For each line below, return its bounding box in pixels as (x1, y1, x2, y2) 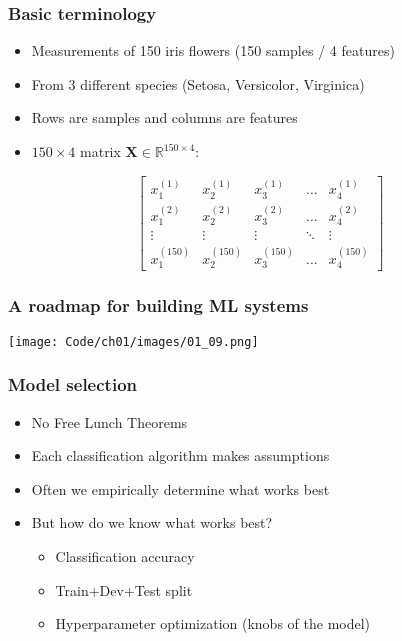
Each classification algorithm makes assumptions (31, 445, 330, 466)
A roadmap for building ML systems (8, 293, 309, 318)
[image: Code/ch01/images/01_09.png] (8, 334, 259, 349)
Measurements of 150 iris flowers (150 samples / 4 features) (31, 40, 395, 61)
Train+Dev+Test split (55, 579, 193, 600)
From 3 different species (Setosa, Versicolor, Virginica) (31, 73, 365, 94)
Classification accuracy (55, 545, 195, 566)
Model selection (8, 372, 137, 397)
